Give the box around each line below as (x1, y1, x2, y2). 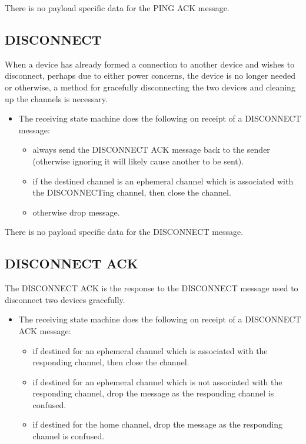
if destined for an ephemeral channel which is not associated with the (32, 375, 282, 388)
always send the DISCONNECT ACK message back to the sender (32, 143, 270, 156)
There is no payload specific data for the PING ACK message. (5, 2, 229, 14)
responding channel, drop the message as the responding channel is (32, 387, 274, 399)
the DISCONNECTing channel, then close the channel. (32, 186, 231, 199)
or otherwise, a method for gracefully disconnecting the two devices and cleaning (5, 80, 295, 93)
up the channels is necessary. (5, 92, 108, 105)
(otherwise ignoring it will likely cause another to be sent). (32, 154, 244, 167)
